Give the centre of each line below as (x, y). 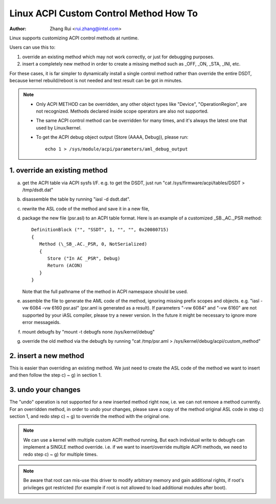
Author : (18, 29)
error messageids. (41, 322)
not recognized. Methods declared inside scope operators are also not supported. (122, 111)
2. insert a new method (47, 356)
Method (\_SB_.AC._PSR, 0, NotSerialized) (93, 244)
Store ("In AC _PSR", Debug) (84, 259)
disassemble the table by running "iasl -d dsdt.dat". (76, 199)
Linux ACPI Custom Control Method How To (103, 13)
